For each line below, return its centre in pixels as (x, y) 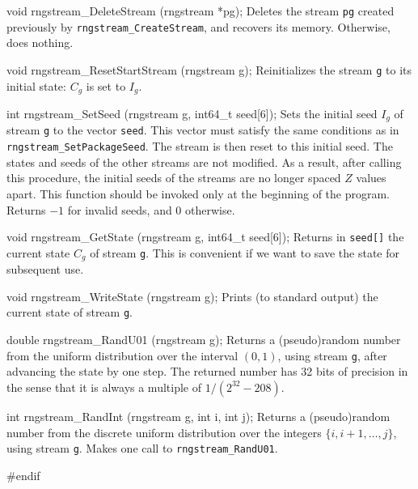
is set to (106, 85)
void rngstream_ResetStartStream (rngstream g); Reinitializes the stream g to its (209, 69)
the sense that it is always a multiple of (104, 387)
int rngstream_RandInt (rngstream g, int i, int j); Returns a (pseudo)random (198, 416)
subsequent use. (45, 269)
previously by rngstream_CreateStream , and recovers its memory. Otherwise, (198, 26)
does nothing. (40, 43)
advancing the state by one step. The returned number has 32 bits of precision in (207, 371)
